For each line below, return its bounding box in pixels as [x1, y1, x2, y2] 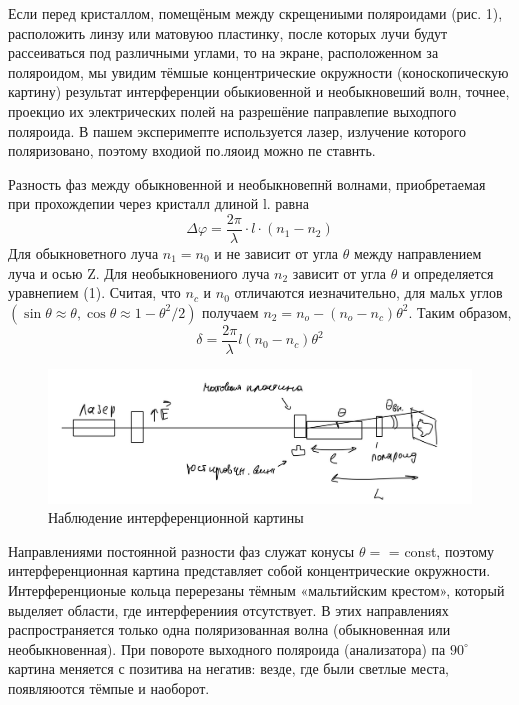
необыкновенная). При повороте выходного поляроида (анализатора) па [8, 638, 446, 659]
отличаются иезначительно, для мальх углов [234, 282, 503, 303]
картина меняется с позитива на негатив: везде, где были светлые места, [8, 658, 449, 679]
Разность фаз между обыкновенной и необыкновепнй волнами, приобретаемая [8, 173, 486, 194]
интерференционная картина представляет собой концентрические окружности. [8, 560, 491, 581]
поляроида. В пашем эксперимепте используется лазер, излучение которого [8, 120, 466, 141]
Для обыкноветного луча [8, 243, 159, 263]
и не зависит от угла [214, 243, 338, 263]
